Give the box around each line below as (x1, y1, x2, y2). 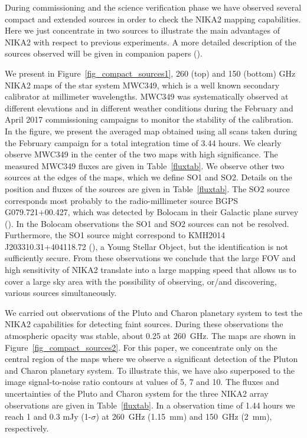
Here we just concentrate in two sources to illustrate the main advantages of (5, 24, 280, 37)
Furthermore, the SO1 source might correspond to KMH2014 (5, 229, 226, 241)
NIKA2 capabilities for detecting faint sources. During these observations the (5, 318, 283, 330)
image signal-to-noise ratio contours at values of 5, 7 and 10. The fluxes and (5, 376, 279, 388)
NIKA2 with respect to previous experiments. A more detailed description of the (5, 35, 296, 48)
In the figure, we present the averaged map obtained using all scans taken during (5, 124, 298, 137)
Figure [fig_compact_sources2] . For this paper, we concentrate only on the (5, 341, 277, 353)
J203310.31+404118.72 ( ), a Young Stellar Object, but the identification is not (5, 240, 288, 252)
